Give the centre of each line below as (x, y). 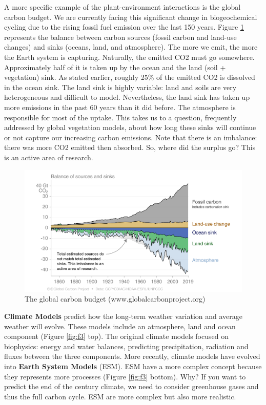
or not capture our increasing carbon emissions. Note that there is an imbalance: (131, 137)
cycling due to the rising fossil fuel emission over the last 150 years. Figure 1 (124, 27)
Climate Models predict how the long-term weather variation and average (124, 316)
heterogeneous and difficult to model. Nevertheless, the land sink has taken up (127, 97)
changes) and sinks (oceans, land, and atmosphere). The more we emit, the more (131, 47)
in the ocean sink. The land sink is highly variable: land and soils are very (120, 87)
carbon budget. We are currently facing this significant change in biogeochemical (131, 17)
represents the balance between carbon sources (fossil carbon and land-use (120, 37)
